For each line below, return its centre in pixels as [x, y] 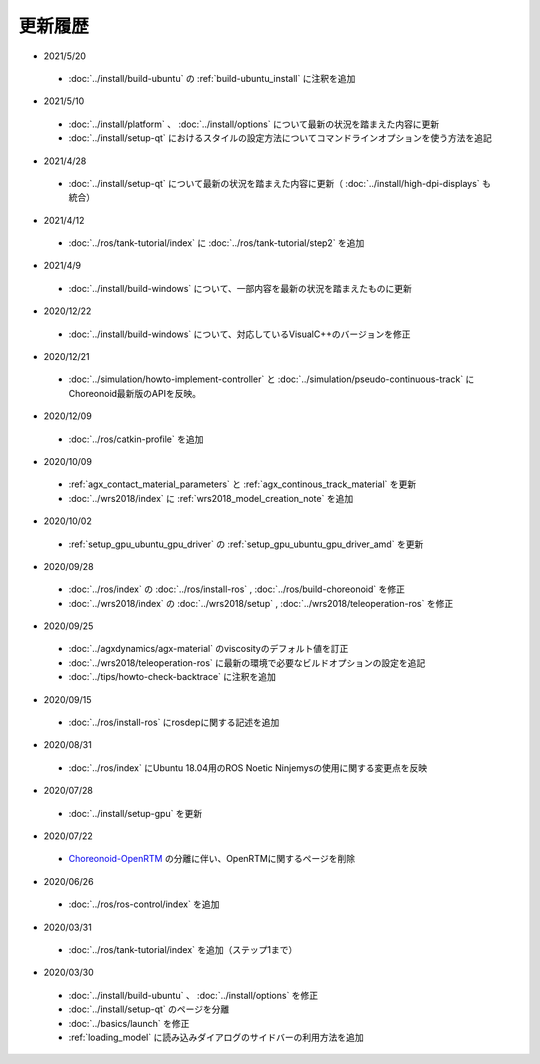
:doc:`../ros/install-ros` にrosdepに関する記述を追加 [174, 722]
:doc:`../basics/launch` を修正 [129, 1023]
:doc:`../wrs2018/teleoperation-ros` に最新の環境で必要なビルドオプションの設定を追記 [247, 662]
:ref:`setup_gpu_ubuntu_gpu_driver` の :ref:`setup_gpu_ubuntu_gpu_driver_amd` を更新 [246, 544]
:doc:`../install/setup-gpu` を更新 [135, 813]
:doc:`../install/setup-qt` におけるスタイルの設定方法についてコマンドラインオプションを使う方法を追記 [280, 138]
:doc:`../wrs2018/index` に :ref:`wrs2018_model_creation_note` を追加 [211, 498]
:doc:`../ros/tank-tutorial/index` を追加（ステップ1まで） [183, 949]
